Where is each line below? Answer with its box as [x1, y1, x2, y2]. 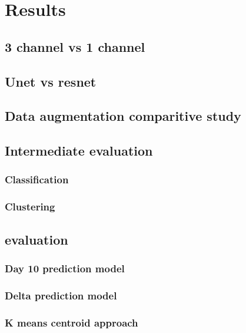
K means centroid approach [5, 315, 138, 329]
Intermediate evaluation [5, 141, 153, 160]
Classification [5, 172, 69, 187]
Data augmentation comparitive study [5, 107, 241, 125]
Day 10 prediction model [5, 261, 125, 275]
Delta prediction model [5, 288, 117, 302]
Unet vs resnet [5, 72, 97, 90]
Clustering [5, 199, 55, 214]
